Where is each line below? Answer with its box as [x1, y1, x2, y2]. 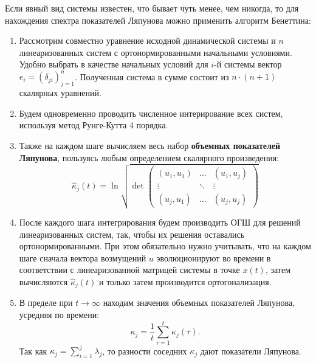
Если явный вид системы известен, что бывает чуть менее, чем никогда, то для [5, 2, 299, 14]
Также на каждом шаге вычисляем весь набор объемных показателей [19, 139, 281, 152]
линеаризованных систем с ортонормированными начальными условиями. [19, 46, 292, 58]
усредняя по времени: [19, 308, 100, 321]
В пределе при [19, 296, 73, 309]
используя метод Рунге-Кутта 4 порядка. [19, 119, 168, 131]
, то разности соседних [102, 344, 187, 357]
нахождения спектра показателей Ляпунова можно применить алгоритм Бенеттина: [5, 13, 311, 26]
